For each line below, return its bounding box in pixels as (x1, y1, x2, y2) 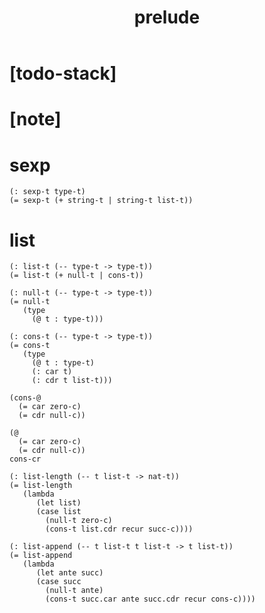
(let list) (35, 498, 82, 508)
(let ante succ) (35, 568, 104, 578)
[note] (9, 108, 62, 131)
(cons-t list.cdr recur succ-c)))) (45, 524, 194, 535)
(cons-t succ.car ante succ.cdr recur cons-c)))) (45, 594, 256, 605)
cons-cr (9, 454, 42, 465)
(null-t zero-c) (45, 516, 113, 526)
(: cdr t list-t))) (31, 376, 113, 386)
